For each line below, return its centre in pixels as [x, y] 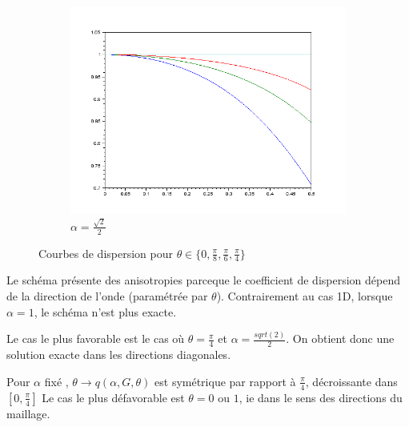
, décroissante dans [351, 381]
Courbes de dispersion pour [106, 253]
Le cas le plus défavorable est [113, 397]
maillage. [28, 413]
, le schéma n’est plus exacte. [105, 311]
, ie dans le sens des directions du [321, 397]
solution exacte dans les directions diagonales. [119, 354]
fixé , [56, 381]
